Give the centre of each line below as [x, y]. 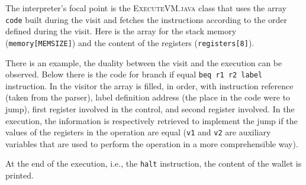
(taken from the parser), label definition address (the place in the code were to [148, 97]
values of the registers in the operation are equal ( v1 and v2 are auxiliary [138, 132]
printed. [20, 175]
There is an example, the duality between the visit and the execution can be [144, 62]
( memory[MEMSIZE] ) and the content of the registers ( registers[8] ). [130, 42]
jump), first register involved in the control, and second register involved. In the [150, 108]
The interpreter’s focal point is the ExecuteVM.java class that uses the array [146, 8]
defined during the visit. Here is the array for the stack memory [121, 31]
